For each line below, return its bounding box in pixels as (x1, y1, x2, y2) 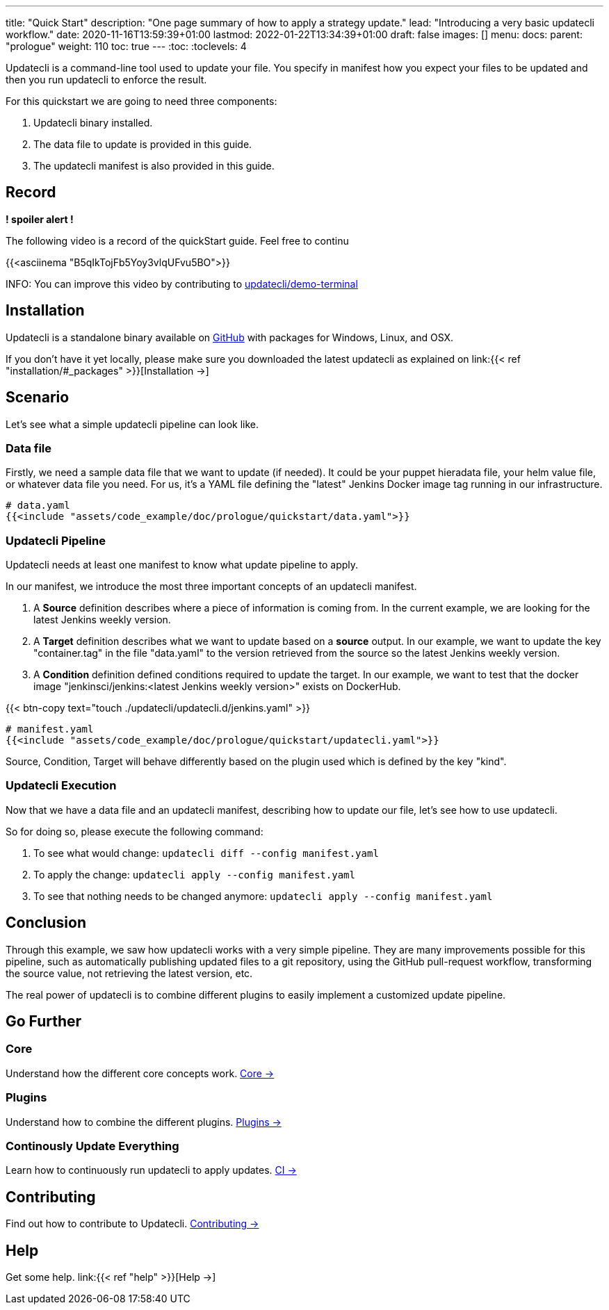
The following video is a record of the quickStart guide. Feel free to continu (6, 234, 349, 247)
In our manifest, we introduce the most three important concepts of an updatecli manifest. (6, 580, 417, 593)
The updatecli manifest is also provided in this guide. (33, 160, 275, 172)
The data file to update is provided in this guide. (33, 138, 252, 150)
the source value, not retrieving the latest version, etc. (6, 967, 253, 979)
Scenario (6, 388, 70, 407)
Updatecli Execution (6, 778, 117, 793)
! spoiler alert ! (6, 213, 74, 225)
